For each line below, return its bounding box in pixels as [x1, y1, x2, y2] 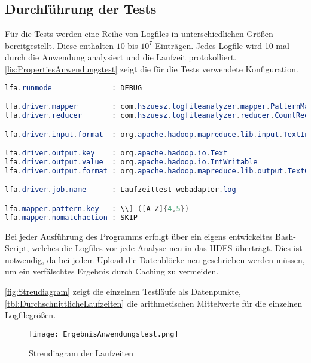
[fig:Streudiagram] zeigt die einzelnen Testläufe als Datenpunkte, [5, 285, 241, 297]
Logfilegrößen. [5, 309, 56, 321]
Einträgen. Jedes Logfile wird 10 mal [155, 39, 289, 51]
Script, [5, 242, 29, 254]
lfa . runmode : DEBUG [5, 83, 142, 92]
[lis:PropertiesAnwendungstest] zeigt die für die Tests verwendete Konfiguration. [5, 62, 298, 75]
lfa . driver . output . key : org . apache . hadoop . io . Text [5, 149, 228, 158]
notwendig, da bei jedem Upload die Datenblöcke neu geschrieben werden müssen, [5, 253, 305, 266]
